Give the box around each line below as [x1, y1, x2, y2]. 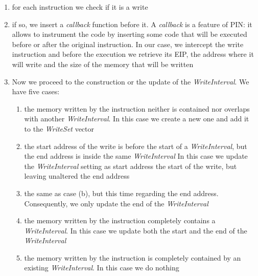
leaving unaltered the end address [24, 171, 130, 181]
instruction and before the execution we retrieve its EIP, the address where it [12, 49, 254, 59]
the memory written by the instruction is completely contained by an [24, 252, 241, 263]
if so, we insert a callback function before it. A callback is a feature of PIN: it [12, 18, 252, 29]
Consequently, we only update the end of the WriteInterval [24, 198, 208, 208]
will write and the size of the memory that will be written [12, 58, 194, 69]
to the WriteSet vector [24, 123, 95, 134]
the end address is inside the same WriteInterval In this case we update [24, 151, 248, 161]
